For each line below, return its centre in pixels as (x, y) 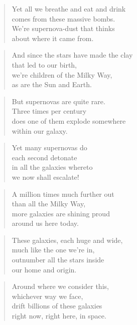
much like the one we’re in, (53, 250)
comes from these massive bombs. (63, 18)
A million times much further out (63, 194)
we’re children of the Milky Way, (62, 74)
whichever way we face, (47, 296)
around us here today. (45, 223)
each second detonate (44, 157)
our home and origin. (44, 269)
